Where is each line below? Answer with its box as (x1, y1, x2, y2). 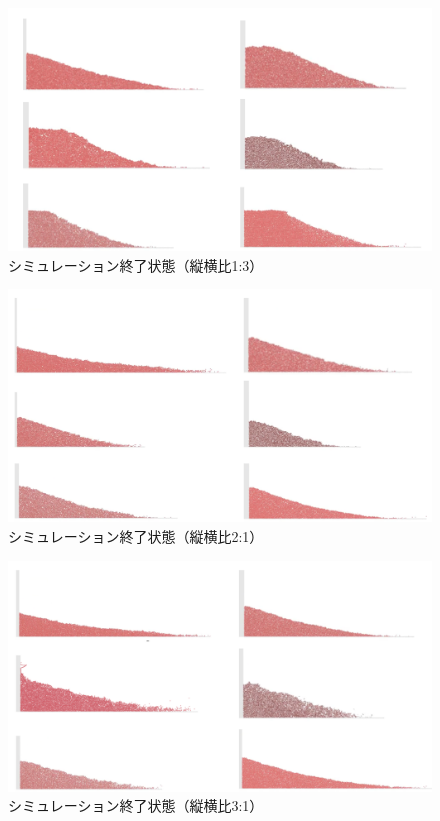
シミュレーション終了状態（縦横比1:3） (8, 254, 264, 275)
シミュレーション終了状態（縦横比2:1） (8, 525, 264, 546)
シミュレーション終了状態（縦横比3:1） (8, 795, 264, 816)
